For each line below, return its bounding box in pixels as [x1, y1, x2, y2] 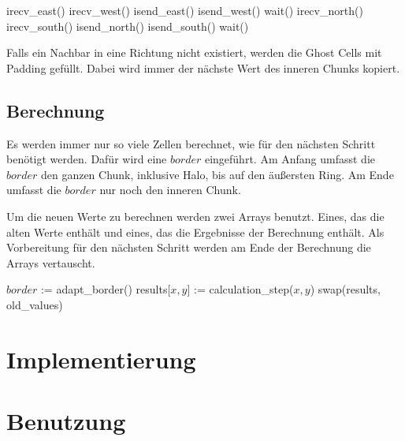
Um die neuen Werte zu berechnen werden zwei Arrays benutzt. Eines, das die [6, 207, 385, 224]
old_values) [6, 296, 63, 312]
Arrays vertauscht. [6, 254, 95, 271]
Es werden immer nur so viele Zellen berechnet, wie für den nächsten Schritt [6, 135, 376, 151]
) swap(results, [310, 281, 381, 297]
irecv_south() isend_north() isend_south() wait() [6, 17, 249, 34]
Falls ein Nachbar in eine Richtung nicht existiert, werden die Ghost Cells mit [6, 44, 382, 61]
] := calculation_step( [187, 281, 294, 297]
